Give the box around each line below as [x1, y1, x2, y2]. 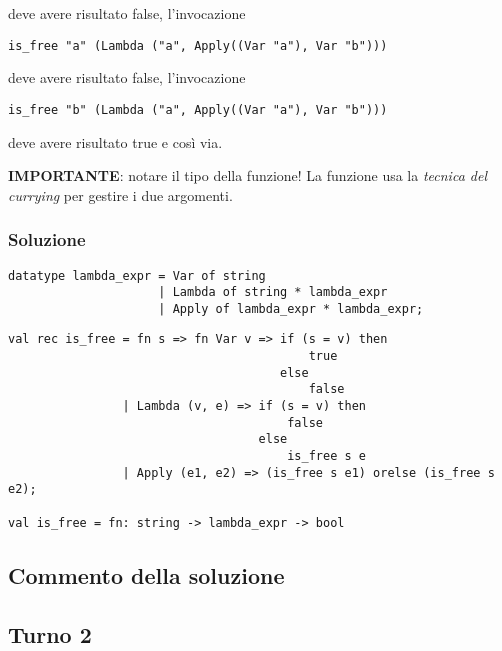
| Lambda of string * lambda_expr [158, 285, 388, 300]
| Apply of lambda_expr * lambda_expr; [158, 301, 424, 316]
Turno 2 [8, 618, 92, 649]
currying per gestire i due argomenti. [8, 184, 233, 205]
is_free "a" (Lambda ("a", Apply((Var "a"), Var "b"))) [8, 38, 388, 53]
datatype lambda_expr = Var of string [8, 268, 266, 283]
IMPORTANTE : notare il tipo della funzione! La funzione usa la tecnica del [8, 165, 487, 186]
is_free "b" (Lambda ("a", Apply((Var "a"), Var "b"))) [8, 102, 388, 117]
